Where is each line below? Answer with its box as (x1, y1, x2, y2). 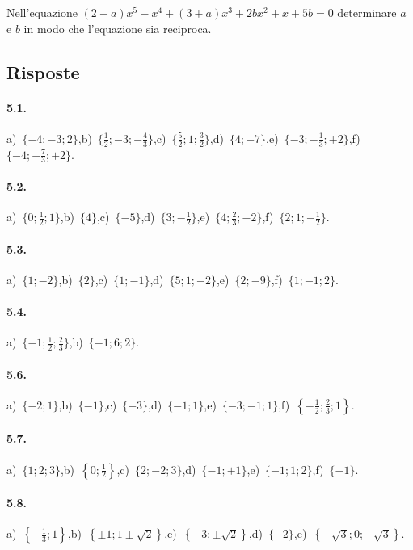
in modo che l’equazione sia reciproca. (23, 19, 212, 36)
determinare (337, 4, 397, 20)
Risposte (6, 59, 80, 84)
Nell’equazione (6, 4, 78, 20)
